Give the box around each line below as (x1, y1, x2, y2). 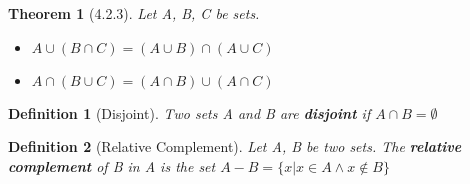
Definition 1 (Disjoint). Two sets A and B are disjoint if (8, 102, 371, 123)
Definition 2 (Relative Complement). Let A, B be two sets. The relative (8, 136, 462, 157)
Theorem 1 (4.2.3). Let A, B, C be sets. (8, 3, 260, 23)
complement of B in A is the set (8, 155, 216, 176)
